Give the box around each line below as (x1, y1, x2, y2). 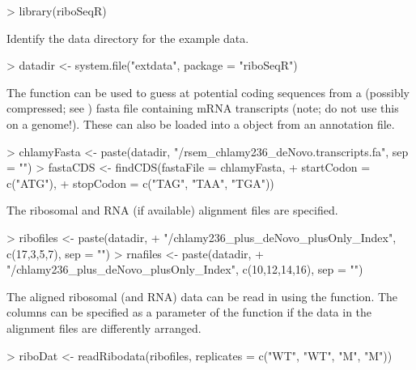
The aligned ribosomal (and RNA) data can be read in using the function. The (6, 287, 398, 304)
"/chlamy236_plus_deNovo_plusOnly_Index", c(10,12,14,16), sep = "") (6, 261, 363, 278)
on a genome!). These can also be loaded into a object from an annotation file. (6, 115, 395, 132)
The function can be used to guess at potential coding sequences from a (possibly (6, 83, 410, 100)
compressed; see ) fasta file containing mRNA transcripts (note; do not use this (6, 100, 399, 117)
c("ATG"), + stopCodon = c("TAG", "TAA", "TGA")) (6, 174, 274, 191)
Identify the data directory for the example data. (6, 29, 249, 46)
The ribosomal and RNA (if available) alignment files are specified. (6, 202, 338, 219)
